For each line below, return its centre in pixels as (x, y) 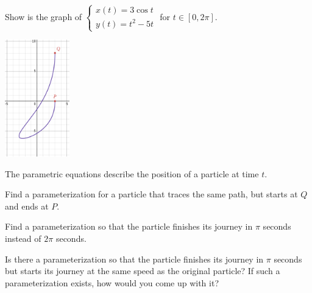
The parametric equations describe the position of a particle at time (132, 173)
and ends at (27, 206)
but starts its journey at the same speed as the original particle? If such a (143, 271)
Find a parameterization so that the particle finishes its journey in (129, 226)
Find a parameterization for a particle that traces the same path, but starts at (151, 194)
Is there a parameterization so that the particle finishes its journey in (134, 259)
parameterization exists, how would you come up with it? (112, 282)
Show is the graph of (44, 16)
